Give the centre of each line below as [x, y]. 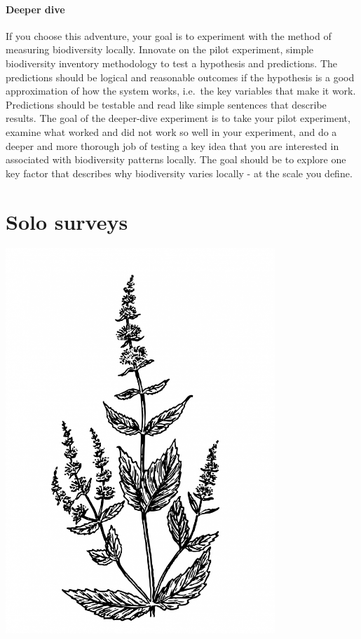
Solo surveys [67, 221]
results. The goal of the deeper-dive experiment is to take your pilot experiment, [178, 118]
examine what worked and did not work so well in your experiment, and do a [171, 131]
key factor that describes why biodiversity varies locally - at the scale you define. [179, 173]
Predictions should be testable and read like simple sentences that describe [166, 104]
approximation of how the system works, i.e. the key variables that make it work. [181, 91]
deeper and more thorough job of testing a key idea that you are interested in [172, 145]
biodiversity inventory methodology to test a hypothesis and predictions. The [172, 63]
